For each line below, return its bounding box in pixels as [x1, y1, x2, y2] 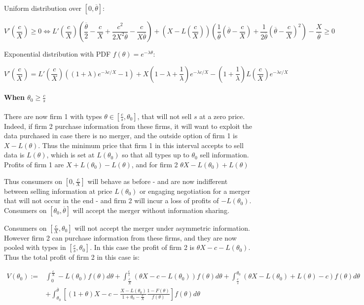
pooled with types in [4, 242, 66, 252]
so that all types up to [122, 150, 189, 160]
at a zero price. [199, 111, 245, 121]
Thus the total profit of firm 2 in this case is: [4, 252, 140, 262]
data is [4, 150, 25, 160]
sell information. [200, 150, 249, 160]
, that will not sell [137, 111, 192, 121]
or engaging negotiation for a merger [140, 185, 250, 196]
